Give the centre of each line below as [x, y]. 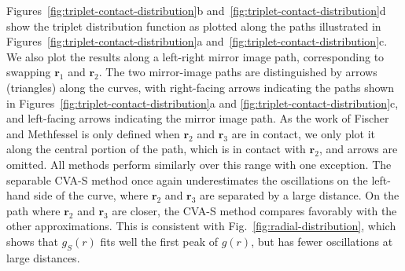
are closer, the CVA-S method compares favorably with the [254, 210]
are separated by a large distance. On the [300, 195]
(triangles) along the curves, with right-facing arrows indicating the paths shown [200, 87]
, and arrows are [358, 149]
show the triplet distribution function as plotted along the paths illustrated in [194, 26]
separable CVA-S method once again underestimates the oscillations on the [187, 179]
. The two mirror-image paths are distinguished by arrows [238, 72]
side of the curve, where [91, 195]
